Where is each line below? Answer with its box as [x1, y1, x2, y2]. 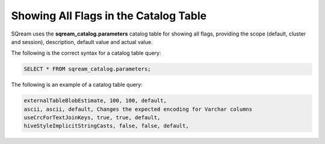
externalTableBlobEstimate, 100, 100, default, [23, 97, 167, 104]
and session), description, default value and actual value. [11, 38, 153, 45]
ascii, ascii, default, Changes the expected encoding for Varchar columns [23, 105, 253, 113]
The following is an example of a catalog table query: [11, 81, 143, 89]
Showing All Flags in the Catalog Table [11, 9, 207, 22]
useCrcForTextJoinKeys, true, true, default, [23, 114, 161, 121]
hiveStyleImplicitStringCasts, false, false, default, [23, 122, 189, 130]
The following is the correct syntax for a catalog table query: [11, 49, 162, 57]
